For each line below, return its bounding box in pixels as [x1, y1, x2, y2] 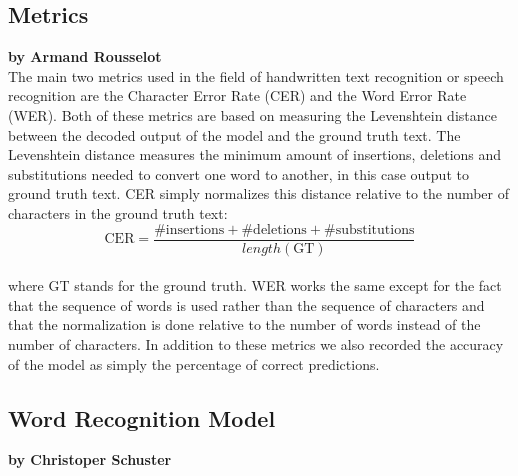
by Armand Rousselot [8, 46, 162, 67]
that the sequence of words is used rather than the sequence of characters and [8, 294, 485, 315]
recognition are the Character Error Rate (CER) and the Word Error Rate [8, 85, 467, 106]
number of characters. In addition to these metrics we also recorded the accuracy [8, 333, 504, 354]
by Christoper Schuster [8, 449, 172, 470]
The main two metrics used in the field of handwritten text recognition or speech [8, 65, 504, 86]
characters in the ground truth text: [8, 202, 228, 223]
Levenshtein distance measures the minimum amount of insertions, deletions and [8, 144, 502, 165]
